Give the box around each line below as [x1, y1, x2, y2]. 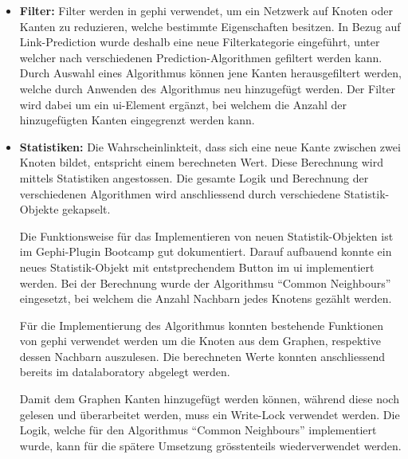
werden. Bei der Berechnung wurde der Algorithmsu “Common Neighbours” [19, 274, 391, 291]
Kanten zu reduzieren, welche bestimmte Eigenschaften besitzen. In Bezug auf [19, 18, 401, 34]
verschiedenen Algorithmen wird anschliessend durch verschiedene [19, 185, 341, 202]
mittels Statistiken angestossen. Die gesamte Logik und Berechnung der [19, 169, 369, 186]
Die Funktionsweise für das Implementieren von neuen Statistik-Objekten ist [19, 227, 394, 244]
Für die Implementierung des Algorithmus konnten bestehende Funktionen [19, 316, 384, 333]
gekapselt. [62, 201, 111, 218]
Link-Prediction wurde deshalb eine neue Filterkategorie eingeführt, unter [19, 33, 380, 50]
